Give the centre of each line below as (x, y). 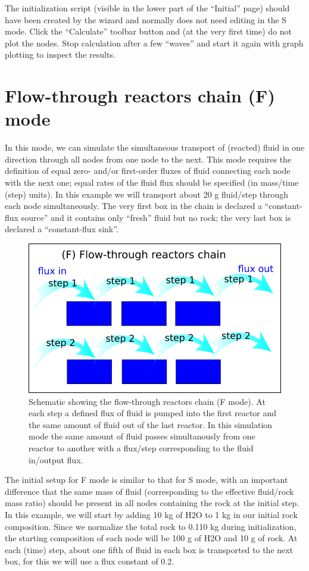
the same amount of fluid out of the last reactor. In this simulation (151, 424)
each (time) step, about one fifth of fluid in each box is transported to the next (149, 549)
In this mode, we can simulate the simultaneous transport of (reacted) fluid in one (155, 147)
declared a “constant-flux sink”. (62, 229)
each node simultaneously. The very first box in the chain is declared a (134, 206)
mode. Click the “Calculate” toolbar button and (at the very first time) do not (149, 31)
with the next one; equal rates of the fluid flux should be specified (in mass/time (152, 182)
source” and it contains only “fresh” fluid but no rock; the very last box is (156, 217)
